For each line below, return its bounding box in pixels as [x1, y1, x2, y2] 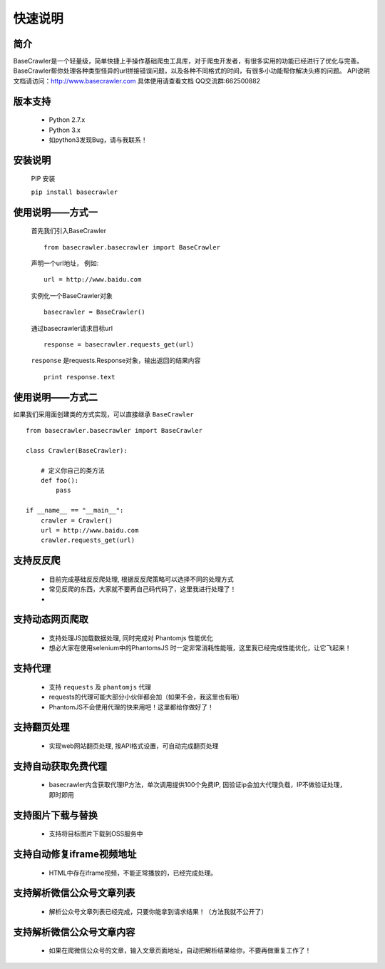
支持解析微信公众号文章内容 [13, 926, 135, 938]
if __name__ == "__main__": [26, 506, 124, 515]
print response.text [43, 373, 115, 381]
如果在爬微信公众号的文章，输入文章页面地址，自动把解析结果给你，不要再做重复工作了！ [48, 946, 312, 955]
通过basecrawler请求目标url [31, 324, 113, 332]
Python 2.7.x [48, 116, 86, 124]
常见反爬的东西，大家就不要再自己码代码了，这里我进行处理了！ [48, 585, 237, 593]
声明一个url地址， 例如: [31, 259, 99, 267]
